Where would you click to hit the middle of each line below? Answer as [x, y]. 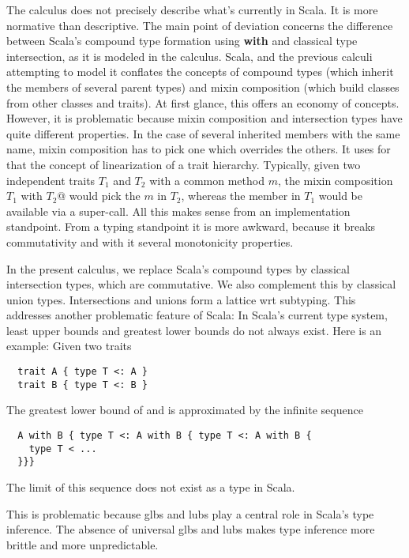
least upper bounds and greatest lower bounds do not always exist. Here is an [194, 330]
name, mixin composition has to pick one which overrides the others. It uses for [199, 149]
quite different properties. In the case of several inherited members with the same [203, 133]
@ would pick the [99, 196]
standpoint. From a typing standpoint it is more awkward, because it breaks [191, 226]
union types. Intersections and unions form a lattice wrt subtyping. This [181, 299]
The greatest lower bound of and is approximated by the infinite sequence [185, 410]
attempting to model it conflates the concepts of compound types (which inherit [200, 72]
